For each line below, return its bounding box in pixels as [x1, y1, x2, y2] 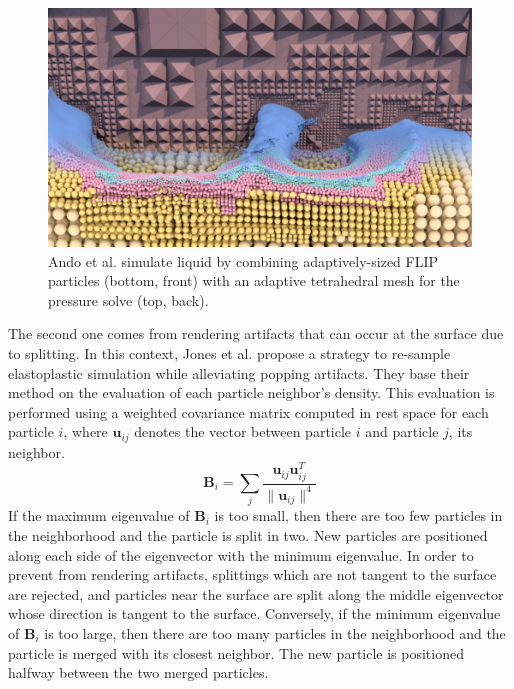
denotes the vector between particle [134, 421, 352, 442]
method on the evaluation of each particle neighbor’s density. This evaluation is [8, 382, 495, 403]
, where [63, 421, 108, 442]
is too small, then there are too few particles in [214, 505, 503, 526]
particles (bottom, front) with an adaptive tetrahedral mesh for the [48, 270, 460, 291]
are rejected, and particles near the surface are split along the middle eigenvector [8, 583, 504, 604]
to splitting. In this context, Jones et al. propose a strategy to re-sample [8, 342, 451, 363]
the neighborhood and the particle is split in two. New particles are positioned [8, 524, 488, 545]
